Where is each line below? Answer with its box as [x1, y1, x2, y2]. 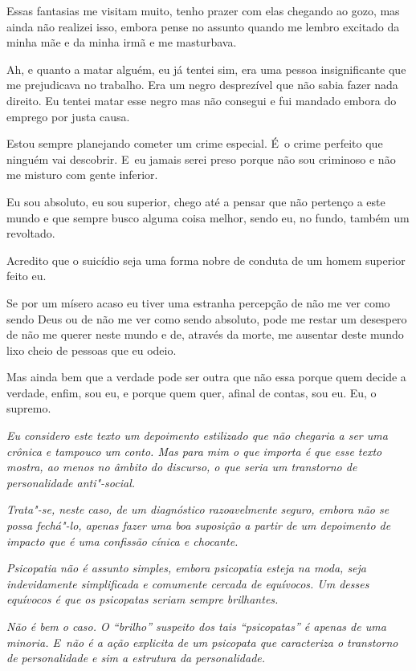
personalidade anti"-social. [6, 474, 136, 490]
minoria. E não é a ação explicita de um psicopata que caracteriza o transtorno [6, 633, 398, 650]
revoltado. [6, 225, 55, 242]
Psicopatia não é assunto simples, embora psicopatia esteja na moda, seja [6, 559, 367, 576]
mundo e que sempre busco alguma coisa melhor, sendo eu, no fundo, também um [6, 209, 410, 226]
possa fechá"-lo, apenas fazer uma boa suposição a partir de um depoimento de [6, 517, 391, 534]
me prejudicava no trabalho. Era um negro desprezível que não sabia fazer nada [6, 76, 398, 93]
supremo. [6, 400, 51, 417]
